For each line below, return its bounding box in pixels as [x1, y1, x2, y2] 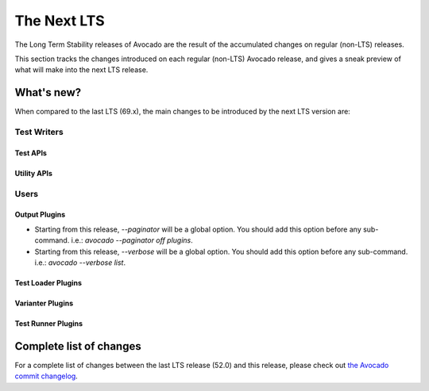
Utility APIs [14, 168, 53, 178]
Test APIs [14, 148, 48, 158]
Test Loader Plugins [14, 278, 83, 287]
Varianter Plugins [14, 298, 74, 308]
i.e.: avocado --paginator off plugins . [71, 236, 194, 245]
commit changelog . [14, 371, 79, 381]
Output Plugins [14, 210, 66, 220]
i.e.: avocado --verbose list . [34, 258, 126, 267]
